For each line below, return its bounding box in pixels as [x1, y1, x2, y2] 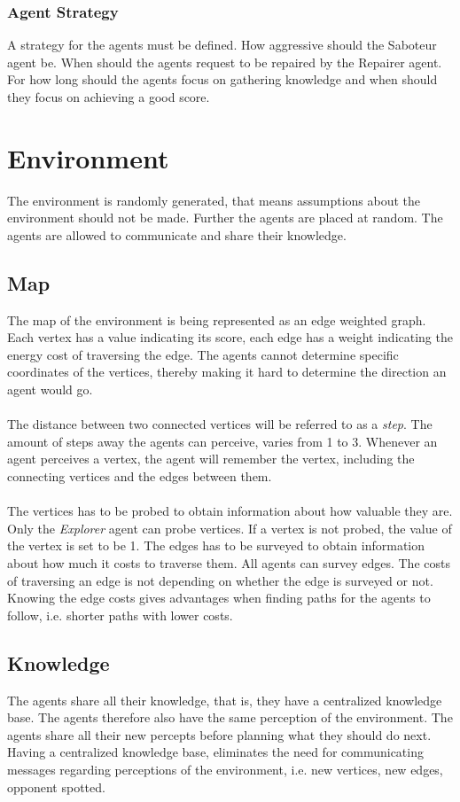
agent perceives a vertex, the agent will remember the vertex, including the [7, 449, 415, 468]
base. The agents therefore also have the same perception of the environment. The [7, 708, 453, 727]
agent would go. [7, 380, 93, 399]
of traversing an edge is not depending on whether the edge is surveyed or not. [7, 571, 433, 589]
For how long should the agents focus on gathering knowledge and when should [7, 70, 438, 89]
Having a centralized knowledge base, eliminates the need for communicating [7, 743, 424, 761]
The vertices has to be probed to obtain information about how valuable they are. [7, 502, 453, 520]
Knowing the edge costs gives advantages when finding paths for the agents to [7, 588, 431, 607]
